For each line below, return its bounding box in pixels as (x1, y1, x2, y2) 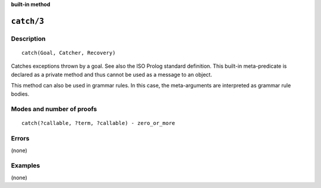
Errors (11, 134, 30, 143)
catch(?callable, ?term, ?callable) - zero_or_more (21, 120, 175, 127)
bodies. (11, 90, 30, 98)
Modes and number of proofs (11, 105, 97, 113)
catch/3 (11, 16, 45, 26)
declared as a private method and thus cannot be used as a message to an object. (11, 71, 212, 78)
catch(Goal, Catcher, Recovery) (21, 49, 116, 56)
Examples (11, 161, 40, 170)
